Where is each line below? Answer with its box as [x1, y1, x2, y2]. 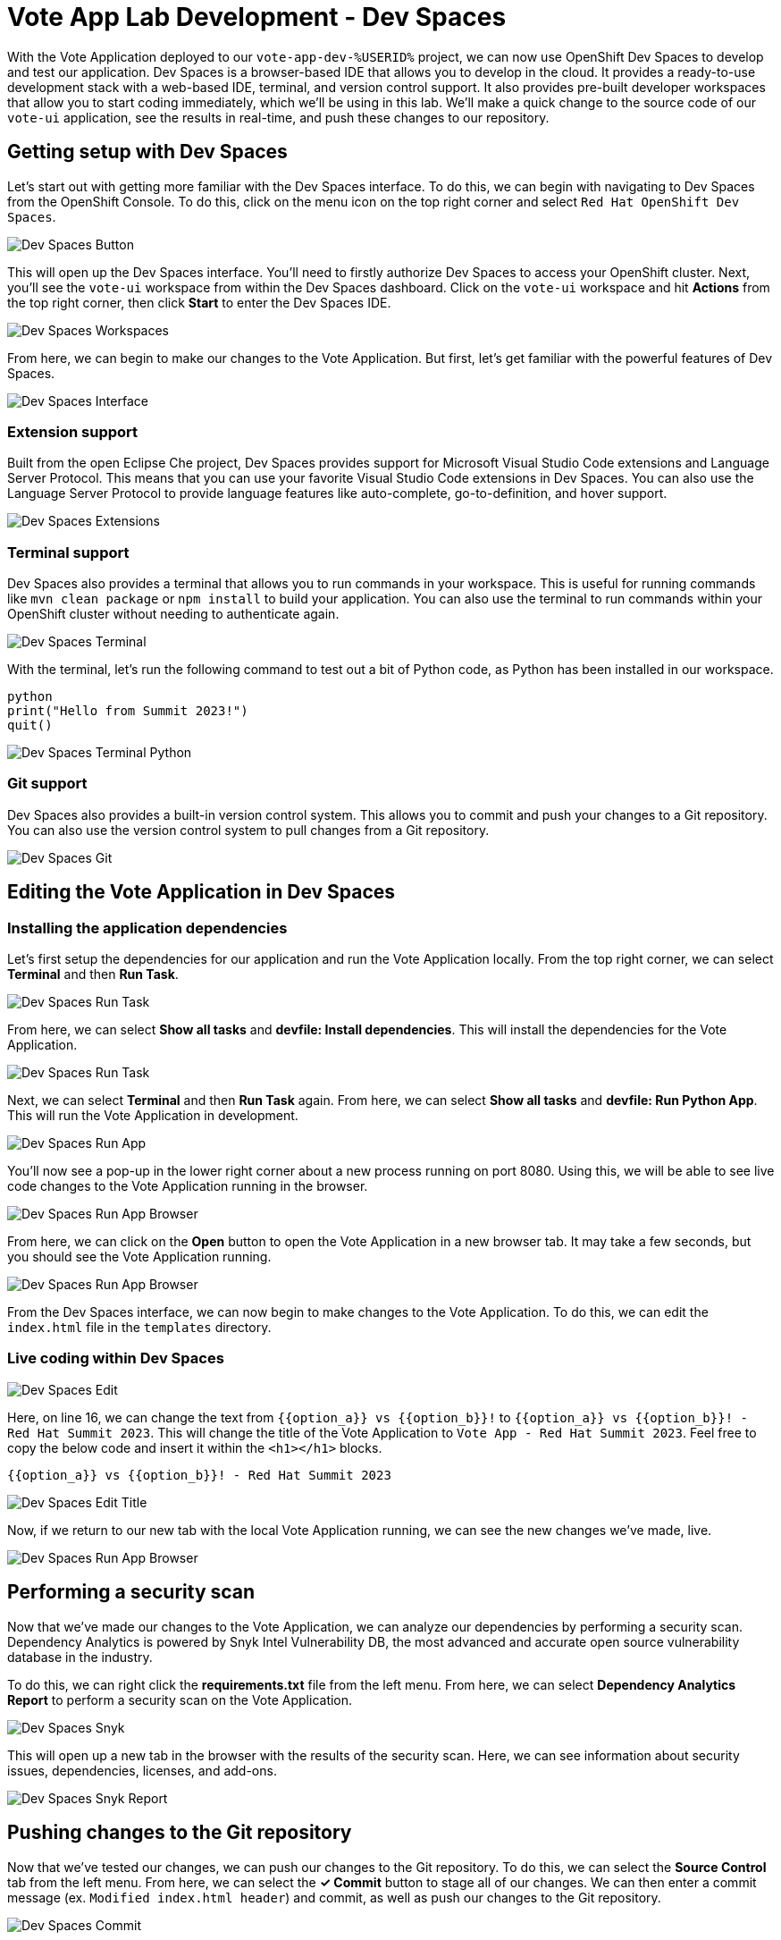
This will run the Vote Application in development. [7, 1108, 298, 1124]
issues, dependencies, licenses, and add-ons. [7, 1762, 277, 1778]
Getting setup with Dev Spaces [7, 140, 288, 164]
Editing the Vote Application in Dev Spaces [7, 881, 396, 904]
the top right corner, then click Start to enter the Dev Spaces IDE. [7, 294, 391, 310]
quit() [7, 718, 53, 733]
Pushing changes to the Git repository [7, 1821, 352, 1844]
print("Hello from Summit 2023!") [7, 704, 248, 719]
